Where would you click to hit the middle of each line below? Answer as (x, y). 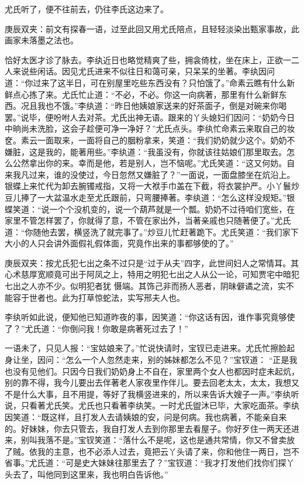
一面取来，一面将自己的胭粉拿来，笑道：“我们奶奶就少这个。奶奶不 (166, 140)
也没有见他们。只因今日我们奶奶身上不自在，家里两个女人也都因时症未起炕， (152, 371)
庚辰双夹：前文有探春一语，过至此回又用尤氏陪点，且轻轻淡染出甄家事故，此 (152, 28)
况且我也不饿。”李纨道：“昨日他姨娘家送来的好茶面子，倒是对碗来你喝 (154, 106)
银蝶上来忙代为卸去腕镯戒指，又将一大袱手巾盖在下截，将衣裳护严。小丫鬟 (148, 186)
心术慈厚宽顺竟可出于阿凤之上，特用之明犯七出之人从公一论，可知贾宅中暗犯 (152, 274)
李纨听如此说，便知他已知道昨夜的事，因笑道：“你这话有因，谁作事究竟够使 (150, 317)
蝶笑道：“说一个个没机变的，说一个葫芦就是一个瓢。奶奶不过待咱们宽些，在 (150, 209)
